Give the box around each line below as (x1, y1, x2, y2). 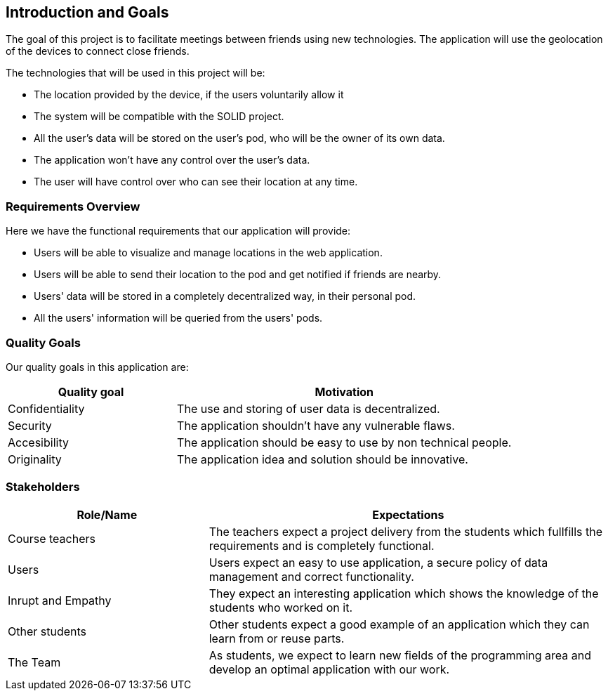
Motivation (315, 384, 374, 399)
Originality (8, 452, 62, 466)
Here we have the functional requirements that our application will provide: (6, 225, 351, 237)
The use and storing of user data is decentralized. (177, 401, 440, 416)
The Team (8, 655, 61, 669)
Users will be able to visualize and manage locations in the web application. (34, 247, 383, 259)
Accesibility (8, 435, 69, 449)
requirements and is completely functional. (209, 538, 435, 553)
